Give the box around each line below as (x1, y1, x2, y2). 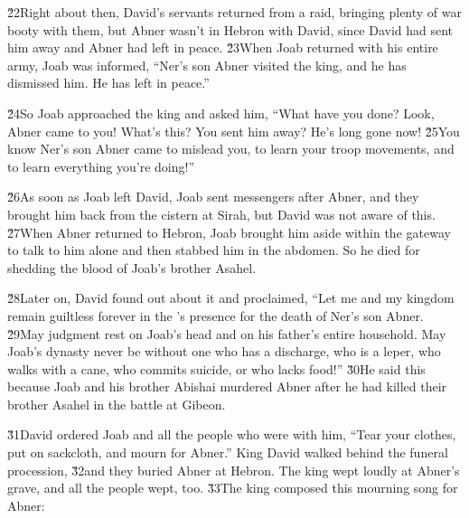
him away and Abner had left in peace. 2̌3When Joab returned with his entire (7, 38, 438, 57)
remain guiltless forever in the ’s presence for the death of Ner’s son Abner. (7, 306, 424, 325)
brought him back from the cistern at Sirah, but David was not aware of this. (7, 204, 436, 223)
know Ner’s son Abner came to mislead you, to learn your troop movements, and (7, 139, 455, 158)
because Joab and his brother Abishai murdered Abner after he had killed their (7, 377, 447, 396)
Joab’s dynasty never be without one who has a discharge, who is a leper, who (7, 342, 441, 361)
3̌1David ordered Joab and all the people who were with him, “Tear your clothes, (7, 425, 456, 444)
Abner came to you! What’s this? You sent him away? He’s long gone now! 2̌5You (7, 121, 460, 140)
